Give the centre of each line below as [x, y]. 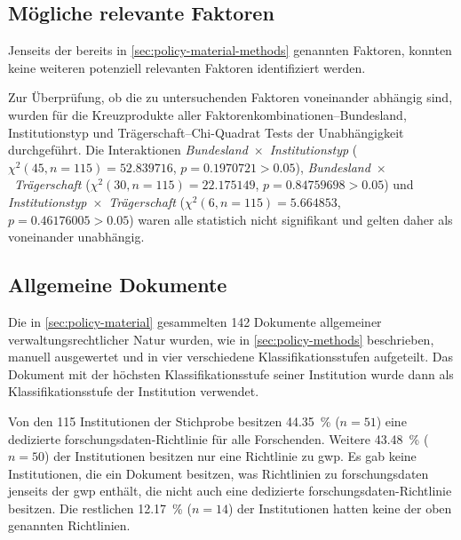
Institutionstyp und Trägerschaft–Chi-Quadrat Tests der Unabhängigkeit [206, 132]
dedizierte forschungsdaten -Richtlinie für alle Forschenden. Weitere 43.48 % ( [219, 438]
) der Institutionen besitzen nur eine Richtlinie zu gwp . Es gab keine [230, 456]
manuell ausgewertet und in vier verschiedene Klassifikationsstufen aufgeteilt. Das [230, 357]
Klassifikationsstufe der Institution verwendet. [134, 391]
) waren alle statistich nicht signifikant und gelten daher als [291, 219]
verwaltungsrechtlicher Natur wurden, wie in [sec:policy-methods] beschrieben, [221, 339]
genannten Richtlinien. [69, 525]
